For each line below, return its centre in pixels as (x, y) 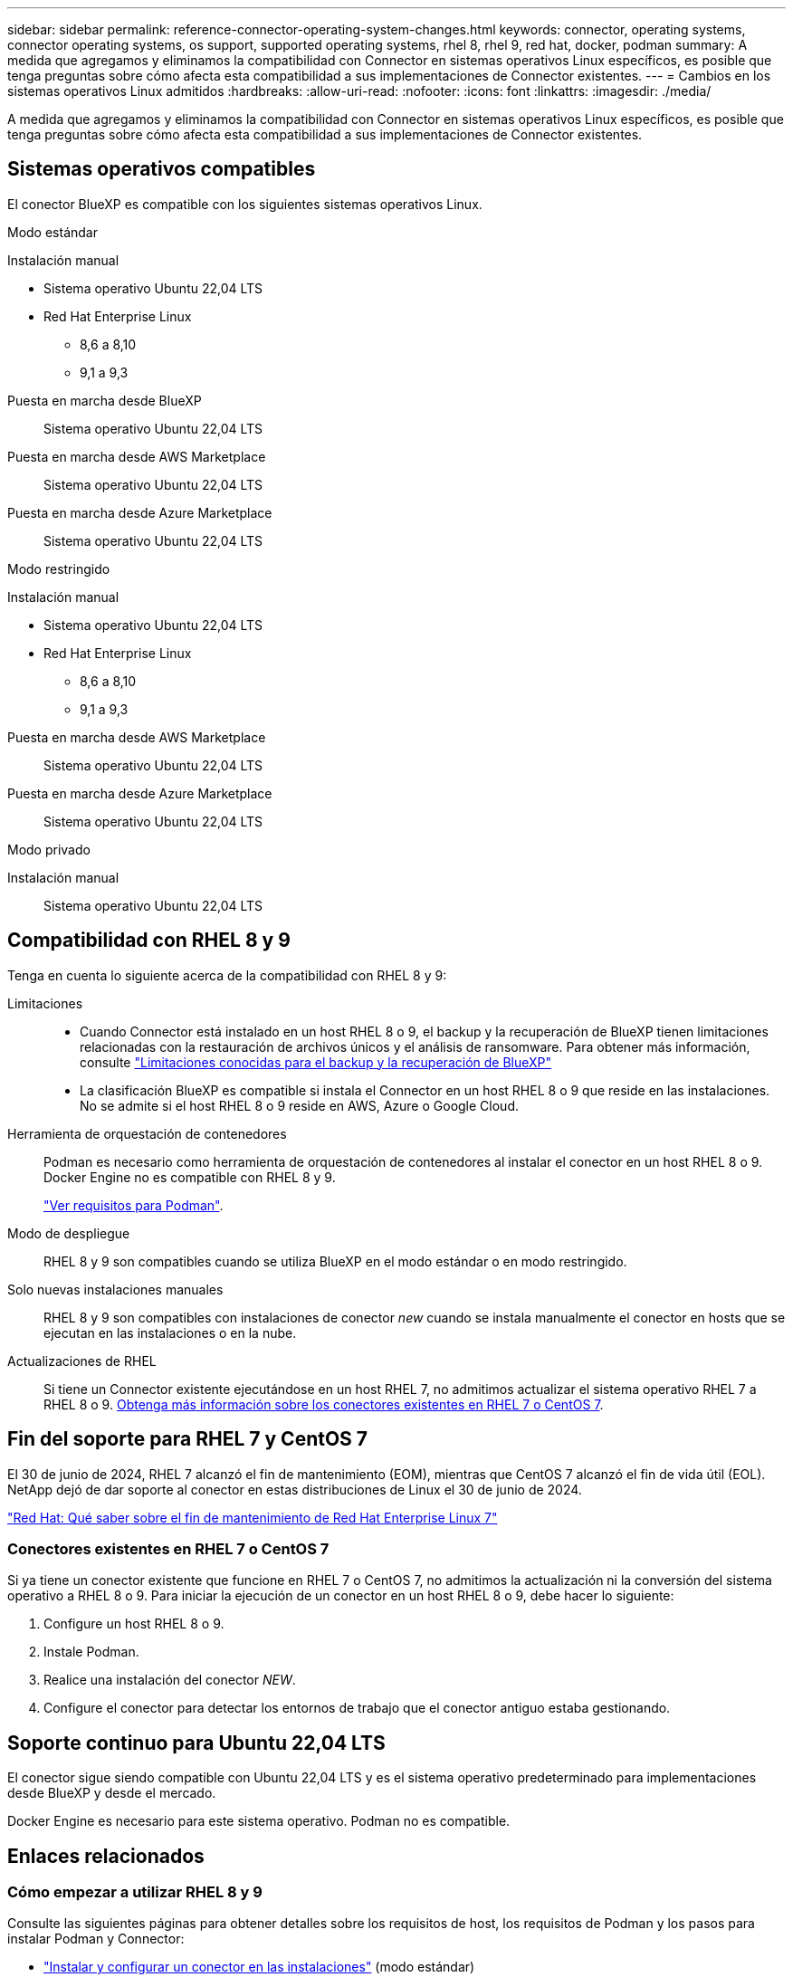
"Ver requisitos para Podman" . (134, 1205)
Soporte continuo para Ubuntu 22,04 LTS (196, 1743)
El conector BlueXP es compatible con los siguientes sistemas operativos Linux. (245, 204)
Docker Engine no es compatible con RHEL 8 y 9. (190, 1177)
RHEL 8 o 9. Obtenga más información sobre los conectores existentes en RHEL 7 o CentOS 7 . (324, 1404)
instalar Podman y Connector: (96, 1939)
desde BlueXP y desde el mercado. (112, 1793)
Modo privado (49, 849)
